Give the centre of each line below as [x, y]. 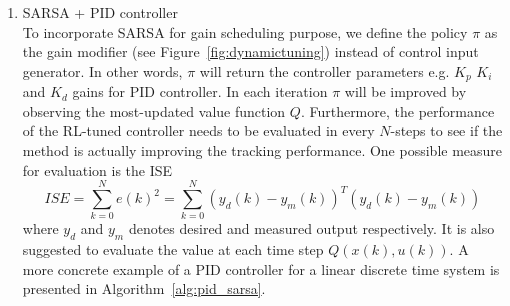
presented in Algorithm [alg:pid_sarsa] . [144, 288]
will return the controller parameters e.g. [324, 70]
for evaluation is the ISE [97, 169]
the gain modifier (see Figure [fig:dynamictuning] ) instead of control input [250, 51]
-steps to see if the [446, 130]
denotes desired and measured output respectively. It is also [311, 228]
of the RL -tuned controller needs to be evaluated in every [198, 130]
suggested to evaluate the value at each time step [173, 249]
